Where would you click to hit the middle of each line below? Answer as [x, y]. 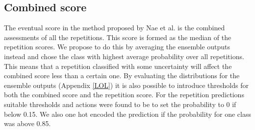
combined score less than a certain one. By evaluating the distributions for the [122, 76]
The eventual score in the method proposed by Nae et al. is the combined [115, 28]
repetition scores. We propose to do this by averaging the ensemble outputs [117, 47]
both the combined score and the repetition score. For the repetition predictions [124, 95]
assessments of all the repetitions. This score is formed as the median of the [118, 37]
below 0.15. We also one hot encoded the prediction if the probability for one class [127, 114]
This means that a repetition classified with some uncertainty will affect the [118, 66]
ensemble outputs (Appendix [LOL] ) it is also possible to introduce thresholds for [126, 85]
